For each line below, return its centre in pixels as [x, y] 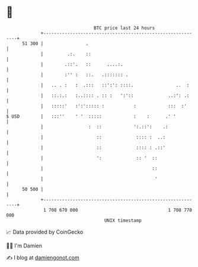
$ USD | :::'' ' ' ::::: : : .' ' [91, 116]
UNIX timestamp [123, 220]
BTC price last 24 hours [124, 28]
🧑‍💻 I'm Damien [24, 246]
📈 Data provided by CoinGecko [45, 232]
